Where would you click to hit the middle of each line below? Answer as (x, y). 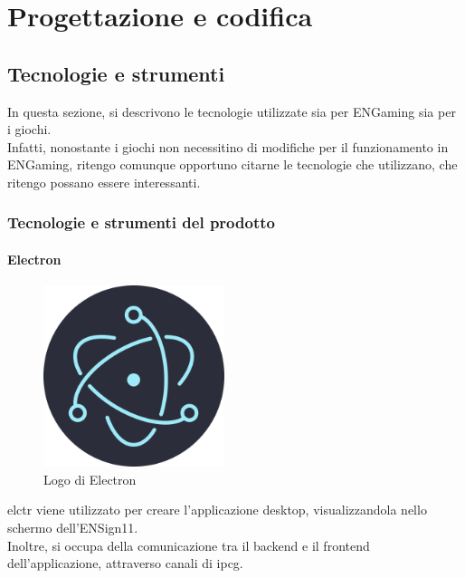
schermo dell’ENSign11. (73, 527)
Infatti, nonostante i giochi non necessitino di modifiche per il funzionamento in (228, 146)
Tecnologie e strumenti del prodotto (141, 222)
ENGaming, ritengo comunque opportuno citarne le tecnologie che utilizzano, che (232, 164)
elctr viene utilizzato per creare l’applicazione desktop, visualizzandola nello (217, 510)
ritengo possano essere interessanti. (104, 182)
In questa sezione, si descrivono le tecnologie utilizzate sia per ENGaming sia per (232, 111)
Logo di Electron (90, 479)
